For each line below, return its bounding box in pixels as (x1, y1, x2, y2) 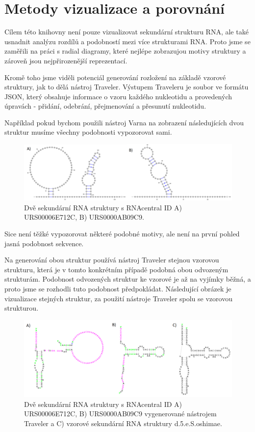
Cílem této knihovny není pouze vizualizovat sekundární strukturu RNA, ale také (4, 27, 249, 37)
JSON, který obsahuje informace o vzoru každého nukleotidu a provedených (4, 91, 232, 101)
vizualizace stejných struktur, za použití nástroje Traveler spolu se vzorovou (4, 293, 232, 303)
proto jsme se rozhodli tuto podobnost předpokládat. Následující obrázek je (4, 283, 231, 293)
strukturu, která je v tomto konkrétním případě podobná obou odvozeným (4, 264, 229, 274)
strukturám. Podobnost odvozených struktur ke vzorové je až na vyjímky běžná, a (4, 274, 251, 284)
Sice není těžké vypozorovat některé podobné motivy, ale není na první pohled (4, 228, 240, 238)
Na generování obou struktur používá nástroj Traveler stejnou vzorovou (4, 255, 219, 265)
